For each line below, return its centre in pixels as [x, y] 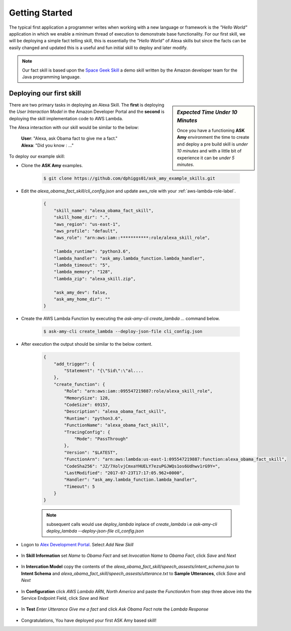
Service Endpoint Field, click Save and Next [65, 598]
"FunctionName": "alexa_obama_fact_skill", [117, 425]
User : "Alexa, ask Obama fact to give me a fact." [69, 138]
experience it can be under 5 [206, 158]
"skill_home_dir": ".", [82, 217]
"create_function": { [79, 384]
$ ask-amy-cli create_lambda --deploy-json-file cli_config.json [123, 332]
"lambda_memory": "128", [83, 272]
